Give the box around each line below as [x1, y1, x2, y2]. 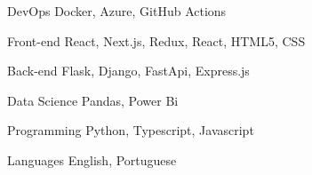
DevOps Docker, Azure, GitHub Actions [7, 2, 227, 20]
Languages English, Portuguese [7, 150, 177, 169]
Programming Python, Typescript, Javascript [7, 121, 254, 139]
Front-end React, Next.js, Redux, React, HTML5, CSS [7, 31, 306, 50]
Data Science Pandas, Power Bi [7, 91, 179, 109]
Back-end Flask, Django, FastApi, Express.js [7, 61, 250, 80]
